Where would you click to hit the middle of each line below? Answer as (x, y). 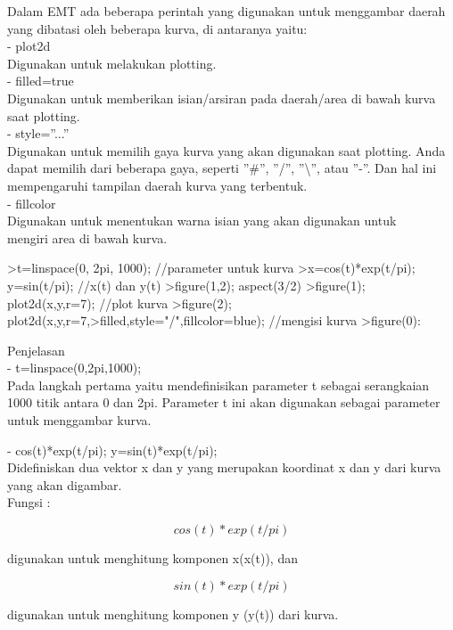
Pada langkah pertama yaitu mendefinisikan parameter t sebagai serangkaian (218, 385)
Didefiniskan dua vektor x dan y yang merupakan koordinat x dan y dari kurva (224, 467)
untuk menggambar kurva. (79, 420)
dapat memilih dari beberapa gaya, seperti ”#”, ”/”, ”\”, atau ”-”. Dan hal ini (222, 168)
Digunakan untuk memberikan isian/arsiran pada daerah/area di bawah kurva (222, 98)
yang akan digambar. (65, 484)
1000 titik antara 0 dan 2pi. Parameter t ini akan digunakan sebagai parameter (224, 402)
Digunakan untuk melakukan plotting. (112, 63)
